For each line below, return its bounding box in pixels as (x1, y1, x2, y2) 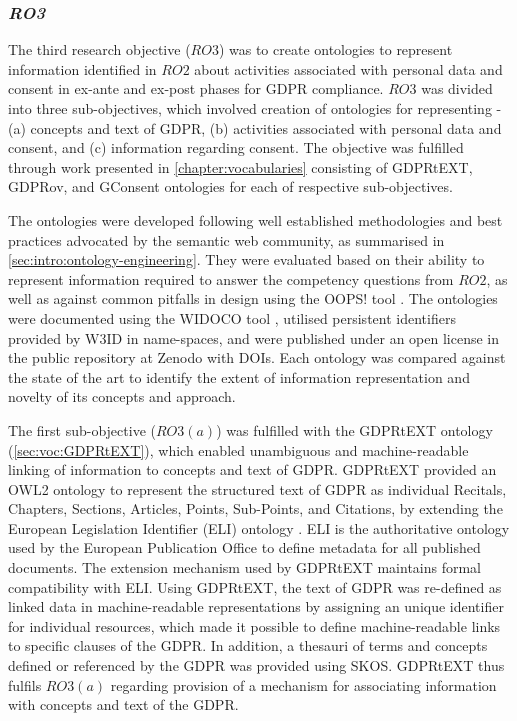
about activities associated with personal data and (194, 58, 503, 79)
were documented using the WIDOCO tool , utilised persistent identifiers (8, 307, 456, 328)
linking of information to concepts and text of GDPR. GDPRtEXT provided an (8, 459, 497, 480)
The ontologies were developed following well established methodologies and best (8, 209, 503, 230)
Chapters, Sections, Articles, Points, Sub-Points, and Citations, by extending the (8, 498, 503, 519)
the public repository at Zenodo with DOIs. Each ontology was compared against (8, 347, 506, 368)
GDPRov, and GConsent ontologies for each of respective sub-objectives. (8, 176, 453, 197)
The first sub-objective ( (8, 419, 156, 440)
